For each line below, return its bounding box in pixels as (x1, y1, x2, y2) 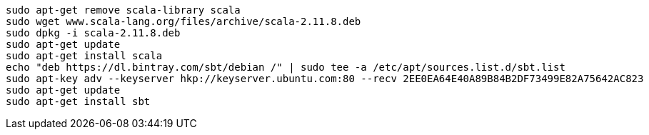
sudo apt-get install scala (6, 50, 163, 61)
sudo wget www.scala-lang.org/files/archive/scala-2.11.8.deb (6, 16, 361, 27)
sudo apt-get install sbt (6, 96, 151, 107)
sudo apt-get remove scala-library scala (6, 4, 241, 16)
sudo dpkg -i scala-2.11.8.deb (6, 27, 181, 39)
